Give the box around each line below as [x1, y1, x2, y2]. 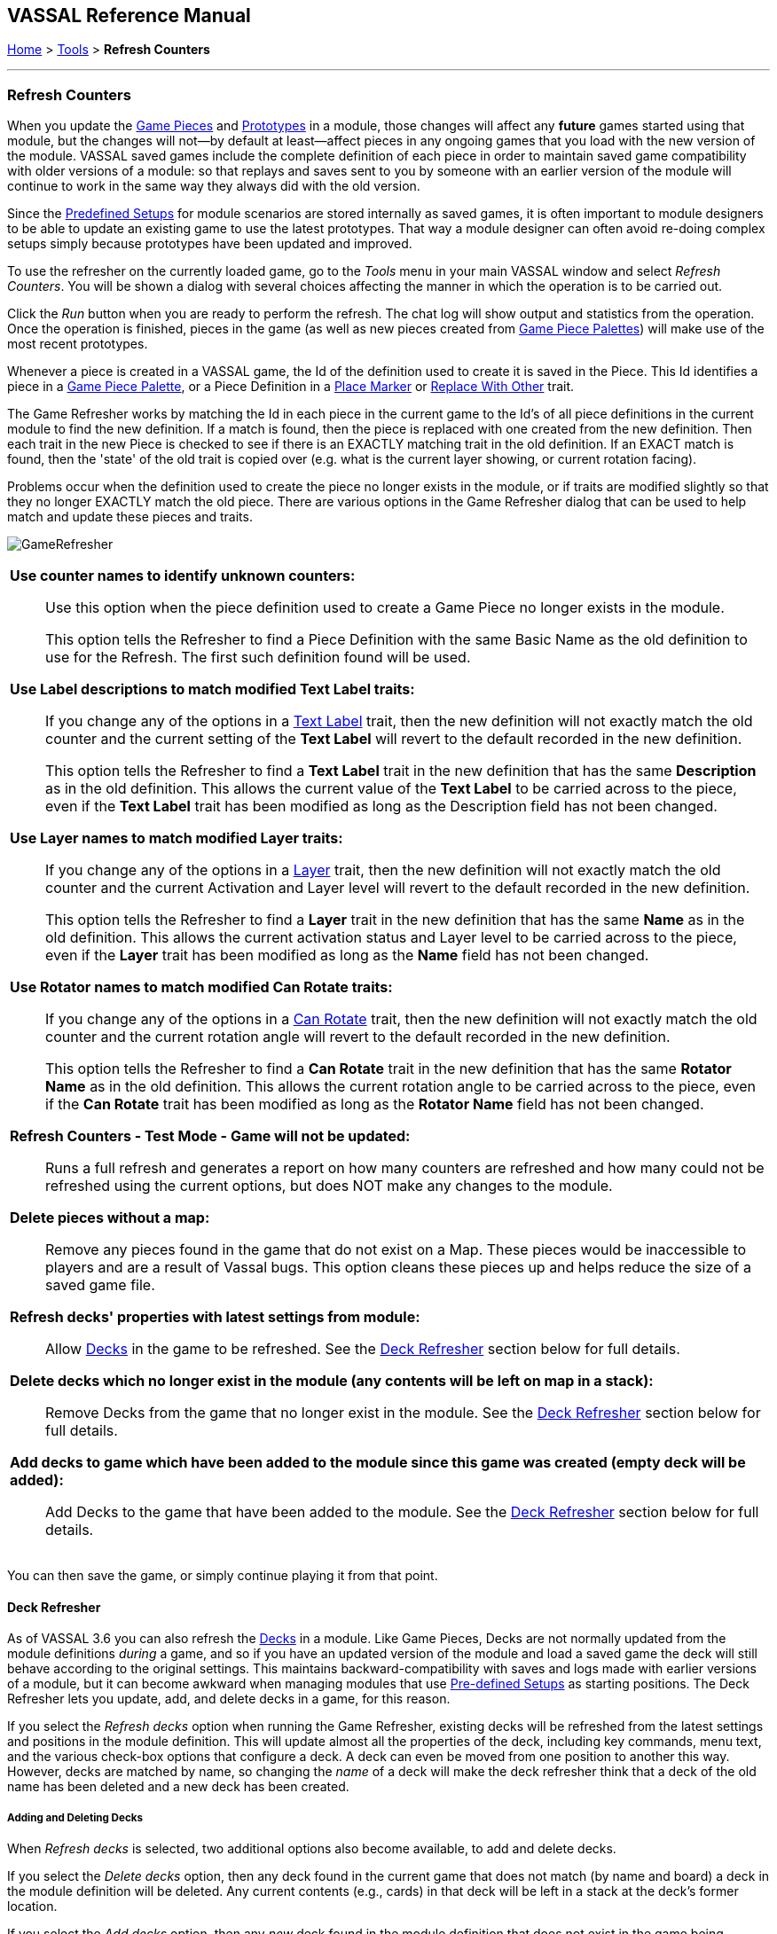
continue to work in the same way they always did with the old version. [7, 178, 420, 194]
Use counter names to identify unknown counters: [10, 567, 356, 585]
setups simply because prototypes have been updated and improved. [7, 236, 412, 252]
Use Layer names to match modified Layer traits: [10, 829, 343, 848]
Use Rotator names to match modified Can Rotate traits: [10, 978, 393, 997]
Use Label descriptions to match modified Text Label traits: [10, 680, 415, 699]
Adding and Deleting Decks [7, 1811, 143, 1824]
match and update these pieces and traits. [7, 509, 253, 525]
